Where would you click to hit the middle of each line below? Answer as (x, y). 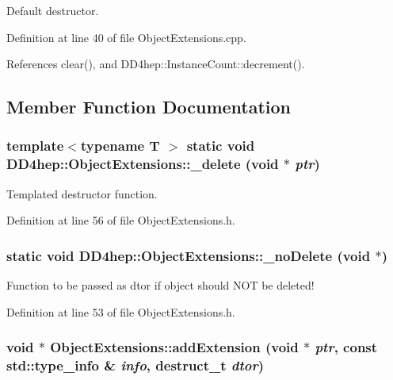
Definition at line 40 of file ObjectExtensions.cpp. (126, 37)
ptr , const (346, 347)
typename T (120, 146)
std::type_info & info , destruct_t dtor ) (135, 365)
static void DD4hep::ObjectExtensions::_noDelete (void (189, 255)
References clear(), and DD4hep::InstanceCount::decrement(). (156, 64)
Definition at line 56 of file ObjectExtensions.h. (121, 220)
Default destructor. (53, 10)
